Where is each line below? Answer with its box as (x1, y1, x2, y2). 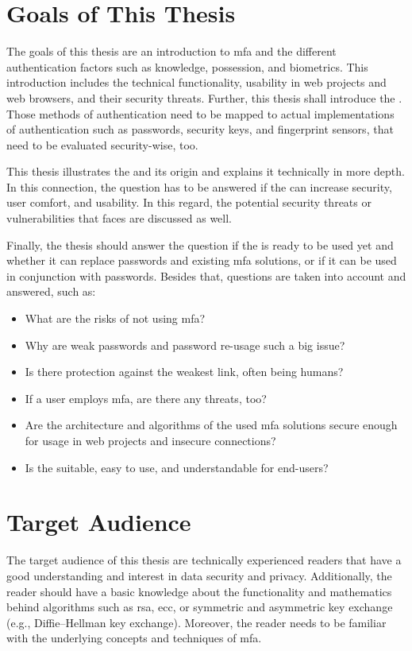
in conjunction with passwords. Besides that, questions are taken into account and (6, 267, 406, 284)
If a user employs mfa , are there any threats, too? (25, 389, 267, 406)
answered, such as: (6, 283, 96, 300)
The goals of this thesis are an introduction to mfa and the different (6, 43, 337, 60)
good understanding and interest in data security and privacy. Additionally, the (6, 567, 392, 583)
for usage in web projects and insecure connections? (25, 432, 276, 448)
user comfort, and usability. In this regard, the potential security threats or (6, 194, 372, 211)
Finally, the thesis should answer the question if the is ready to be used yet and (6, 236, 394, 253)
